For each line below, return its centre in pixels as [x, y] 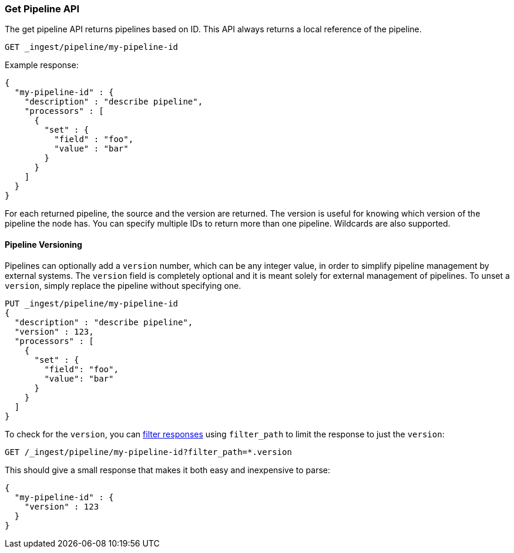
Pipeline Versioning [43, 244]
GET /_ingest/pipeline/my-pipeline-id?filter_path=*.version [148, 452]
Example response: [42, 65]
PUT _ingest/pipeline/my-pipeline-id [92, 303]
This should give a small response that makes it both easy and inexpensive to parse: [168, 470]
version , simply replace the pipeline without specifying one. [123, 285]
